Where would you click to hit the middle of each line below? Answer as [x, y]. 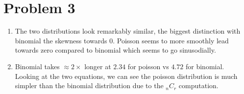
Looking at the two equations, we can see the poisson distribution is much [126, 76]
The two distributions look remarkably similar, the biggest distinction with [128, 31]
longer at [98, 66]
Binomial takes [37, 66]
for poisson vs [148, 66]
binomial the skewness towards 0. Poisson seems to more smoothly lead [122, 40]
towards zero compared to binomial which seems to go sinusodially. [115, 50]
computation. [198, 85]
